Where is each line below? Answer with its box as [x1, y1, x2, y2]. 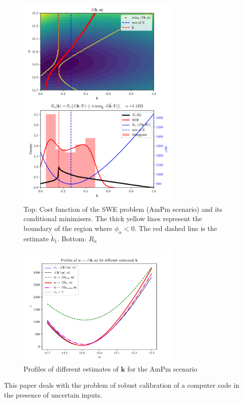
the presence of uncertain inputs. [4, 389, 102, 400]
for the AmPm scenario [127, 363, 197, 374]
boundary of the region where [24, 223, 112, 233]
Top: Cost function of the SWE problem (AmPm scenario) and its [24, 203, 222, 214]
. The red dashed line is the [134, 223, 217, 233]
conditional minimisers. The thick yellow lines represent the [24, 213, 202, 224]
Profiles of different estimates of [24, 363, 119, 374]
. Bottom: [57, 233, 86, 243]
